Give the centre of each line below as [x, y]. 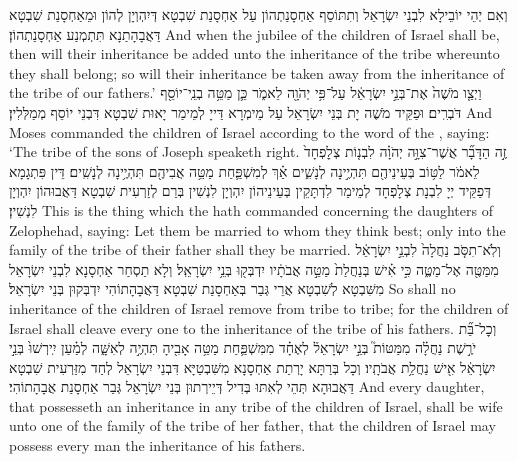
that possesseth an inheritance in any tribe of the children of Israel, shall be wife [256, 405]
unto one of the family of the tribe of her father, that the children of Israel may [252, 425]
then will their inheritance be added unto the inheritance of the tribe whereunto [254, 53]
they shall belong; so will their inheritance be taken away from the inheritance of [257, 72]
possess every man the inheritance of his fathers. [157, 445]
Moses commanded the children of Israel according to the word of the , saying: [249, 131]
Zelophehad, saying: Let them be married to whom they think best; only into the [257, 229]
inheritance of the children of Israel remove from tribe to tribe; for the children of [259, 307]
